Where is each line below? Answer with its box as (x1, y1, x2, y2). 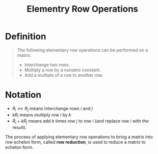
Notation (5, 89, 42, 101)
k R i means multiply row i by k (12, 111, 71, 119)
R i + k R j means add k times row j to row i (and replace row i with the (12, 118, 149, 125)
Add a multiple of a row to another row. (24, 72, 104, 78)
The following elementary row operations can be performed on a (17, 47, 148, 53)
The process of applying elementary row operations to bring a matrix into (5, 134, 153, 140)
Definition (5, 31, 47, 42)
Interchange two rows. (24, 62, 70, 67)
